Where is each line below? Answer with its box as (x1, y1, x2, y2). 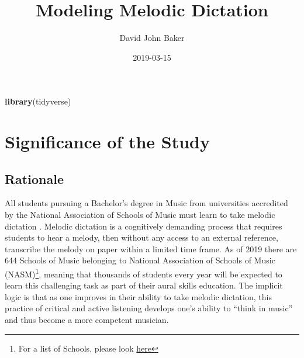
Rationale (5, 169, 64, 187)
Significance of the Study (5, 130, 210, 154)
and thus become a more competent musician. (5, 314, 169, 326)
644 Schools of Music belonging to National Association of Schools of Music (5, 254, 275, 266)
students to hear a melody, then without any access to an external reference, (5, 231, 278, 244)
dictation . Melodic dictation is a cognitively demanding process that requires (5, 220, 282, 232)
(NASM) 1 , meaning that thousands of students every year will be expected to (5, 266, 282, 280)
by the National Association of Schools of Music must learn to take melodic (5, 208, 275, 221)
